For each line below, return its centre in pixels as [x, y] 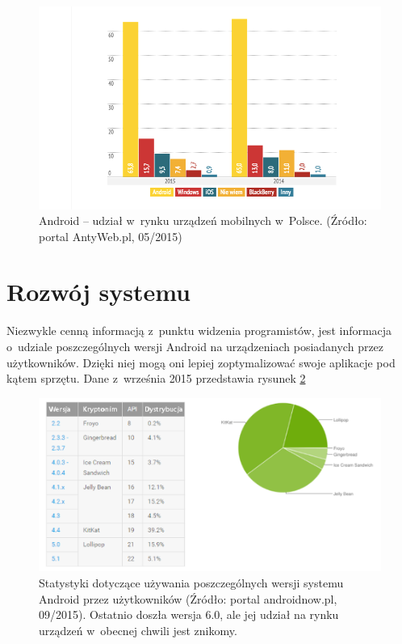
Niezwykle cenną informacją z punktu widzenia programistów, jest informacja [199, 330]
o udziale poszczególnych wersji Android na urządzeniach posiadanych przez [195, 347]
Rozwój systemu [99, 292]
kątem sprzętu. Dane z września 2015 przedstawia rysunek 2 [156, 378]
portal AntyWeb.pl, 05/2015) [111, 236]
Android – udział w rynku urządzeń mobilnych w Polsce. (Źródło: [203, 220]
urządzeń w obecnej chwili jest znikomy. [138, 630]
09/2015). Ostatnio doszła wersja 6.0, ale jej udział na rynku [189, 614]
